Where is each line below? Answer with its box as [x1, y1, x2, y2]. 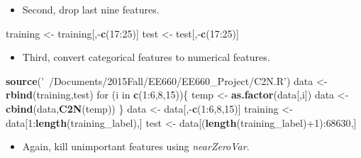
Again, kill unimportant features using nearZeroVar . [22, 139, 250, 154]
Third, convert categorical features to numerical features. [22, 50, 270, 64]
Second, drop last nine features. [22, 2, 160, 16]
